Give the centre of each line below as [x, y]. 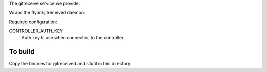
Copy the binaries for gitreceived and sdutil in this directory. [70, 64]
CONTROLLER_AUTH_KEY [36, 31]
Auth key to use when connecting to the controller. [73, 37]
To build [22, 52]
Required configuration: [33, 22]
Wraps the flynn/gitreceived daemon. [47, 13]
